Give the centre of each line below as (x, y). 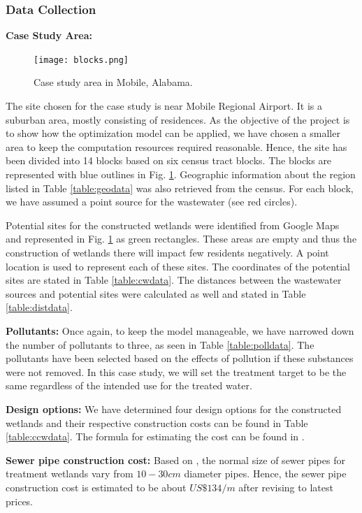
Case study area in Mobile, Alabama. (113, 82)
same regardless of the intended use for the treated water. (129, 385)
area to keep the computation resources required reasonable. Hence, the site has (176, 146)
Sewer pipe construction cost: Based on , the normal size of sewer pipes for (175, 460)
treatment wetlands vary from (70, 474)
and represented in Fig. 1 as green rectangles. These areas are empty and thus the (181, 239)
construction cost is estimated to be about (96, 487)
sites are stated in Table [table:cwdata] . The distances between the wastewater (174, 280)
